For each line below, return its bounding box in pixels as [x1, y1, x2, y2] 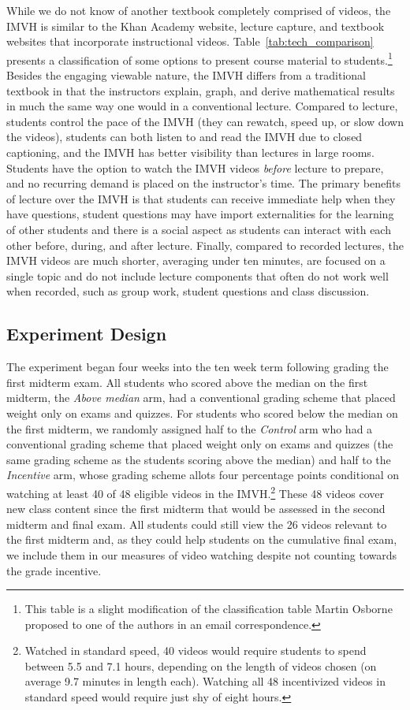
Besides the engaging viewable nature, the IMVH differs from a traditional [6, 67, 366, 84]
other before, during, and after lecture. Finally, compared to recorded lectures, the [6, 236, 404, 253]
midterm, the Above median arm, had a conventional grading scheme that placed [6, 389, 396, 406]
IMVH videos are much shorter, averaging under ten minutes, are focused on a [6, 252, 386, 269]
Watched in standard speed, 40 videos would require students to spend [24, 642, 367, 659]
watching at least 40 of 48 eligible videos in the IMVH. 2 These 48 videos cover [6, 482, 385, 501]
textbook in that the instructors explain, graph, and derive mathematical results [6, 82, 395, 99]
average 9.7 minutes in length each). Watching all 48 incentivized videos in [24, 673, 386, 690]
